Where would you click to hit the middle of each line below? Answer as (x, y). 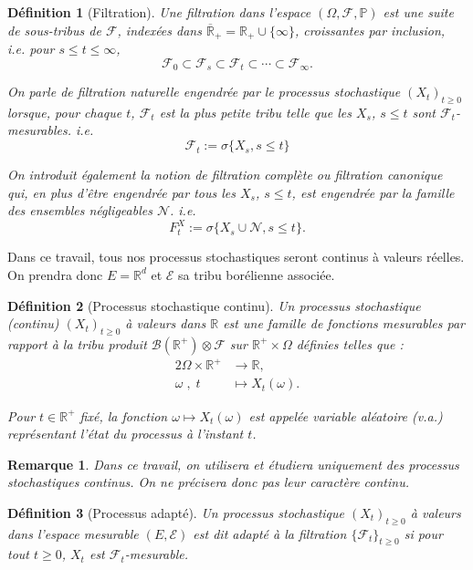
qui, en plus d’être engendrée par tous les (121, 192)
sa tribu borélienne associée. (257, 274)
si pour (423, 533)
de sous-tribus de (54, 30)
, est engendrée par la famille (373, 192)
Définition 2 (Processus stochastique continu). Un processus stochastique (214, 305)
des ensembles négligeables (80, 210)
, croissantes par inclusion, (370, 30)
